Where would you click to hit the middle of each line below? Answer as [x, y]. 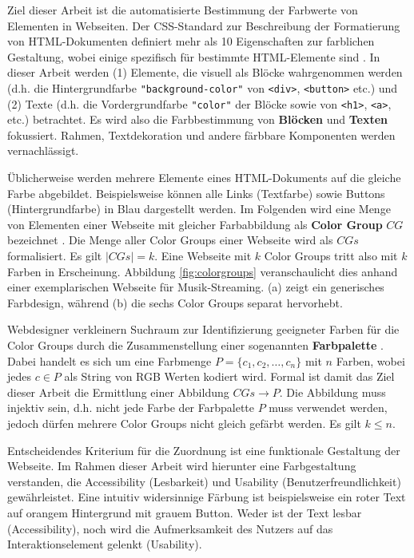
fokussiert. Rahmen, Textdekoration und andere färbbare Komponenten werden [201, 135]
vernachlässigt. [43, 150]
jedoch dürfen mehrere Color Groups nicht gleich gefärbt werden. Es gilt [184, 423]
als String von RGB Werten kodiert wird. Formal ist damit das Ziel [229, 376]
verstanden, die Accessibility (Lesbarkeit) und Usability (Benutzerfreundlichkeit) [204, 481]
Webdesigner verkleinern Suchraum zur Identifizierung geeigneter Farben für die [203, 329]
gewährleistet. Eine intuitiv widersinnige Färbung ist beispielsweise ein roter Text [207, 497]
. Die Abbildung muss [332, 392]
